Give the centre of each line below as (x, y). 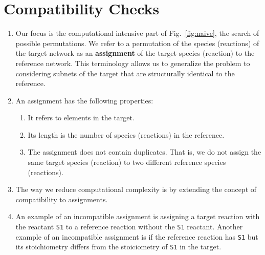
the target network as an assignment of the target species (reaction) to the (135, 53)
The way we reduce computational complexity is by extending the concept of (136, 189)
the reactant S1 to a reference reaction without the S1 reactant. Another (129, 227)
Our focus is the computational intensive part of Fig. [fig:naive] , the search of (137, 33)
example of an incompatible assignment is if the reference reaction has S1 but (137, 236)
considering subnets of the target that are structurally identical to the (125, 73)
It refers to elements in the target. (81, 118)
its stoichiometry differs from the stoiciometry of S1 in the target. (118, 247)
